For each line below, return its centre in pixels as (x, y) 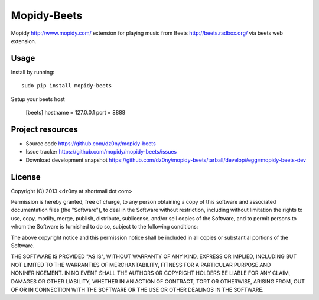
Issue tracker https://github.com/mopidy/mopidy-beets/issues (101, 152)
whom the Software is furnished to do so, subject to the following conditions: (105, 227)
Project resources (44, 129)
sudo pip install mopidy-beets (67, 86)
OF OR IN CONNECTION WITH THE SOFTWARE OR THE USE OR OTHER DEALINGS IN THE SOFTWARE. (137, 289)
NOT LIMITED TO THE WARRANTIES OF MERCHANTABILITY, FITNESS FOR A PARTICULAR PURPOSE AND (141, 265)
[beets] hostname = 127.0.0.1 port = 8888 (76, 113)
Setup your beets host (38, 99)
